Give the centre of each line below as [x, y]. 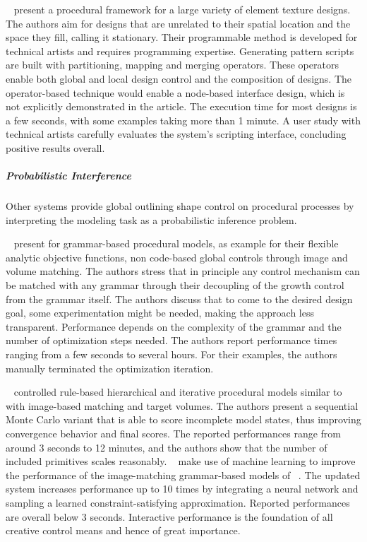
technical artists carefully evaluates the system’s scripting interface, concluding [176, 134]
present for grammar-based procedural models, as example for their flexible [176, 243]
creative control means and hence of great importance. [123, 530]
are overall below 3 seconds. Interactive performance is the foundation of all [169, 516]
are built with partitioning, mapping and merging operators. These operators [172, 65]
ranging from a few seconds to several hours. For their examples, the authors [172, 354]
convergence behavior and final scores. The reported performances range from [174, 433]
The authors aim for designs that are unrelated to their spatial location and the [178, 23]
